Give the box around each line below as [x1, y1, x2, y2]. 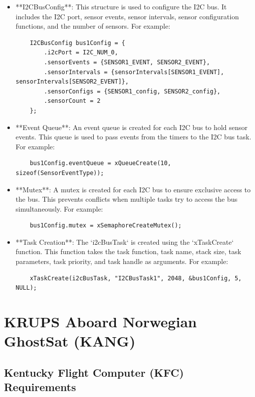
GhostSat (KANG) [4, 331, 136, 351]
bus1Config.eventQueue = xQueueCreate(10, [30, 160, 171, 167]
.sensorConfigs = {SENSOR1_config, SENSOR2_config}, [44, 88, 221, 95]
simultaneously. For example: [15, 203, 103, 214]
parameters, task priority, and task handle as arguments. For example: [15, 256, 228, 266]
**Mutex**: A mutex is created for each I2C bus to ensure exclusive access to [15, 184, 251, 194]
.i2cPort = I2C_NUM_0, [44, 49, 118, 56]
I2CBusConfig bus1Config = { [30, 39, 125, 46]
